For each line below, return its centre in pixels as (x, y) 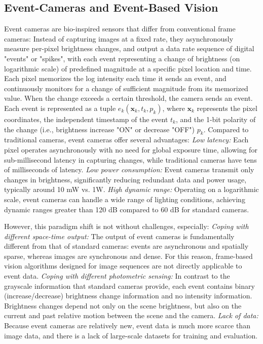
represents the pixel (227, 108)
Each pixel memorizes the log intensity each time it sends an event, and (115, 78)
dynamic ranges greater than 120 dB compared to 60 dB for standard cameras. (127, 209)
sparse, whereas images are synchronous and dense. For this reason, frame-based (128, 256)
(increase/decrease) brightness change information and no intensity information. (128, 296)
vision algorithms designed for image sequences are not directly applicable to (123, 266)
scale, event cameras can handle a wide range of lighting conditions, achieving (125, 199)
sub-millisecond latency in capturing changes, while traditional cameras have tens (130, 159)
